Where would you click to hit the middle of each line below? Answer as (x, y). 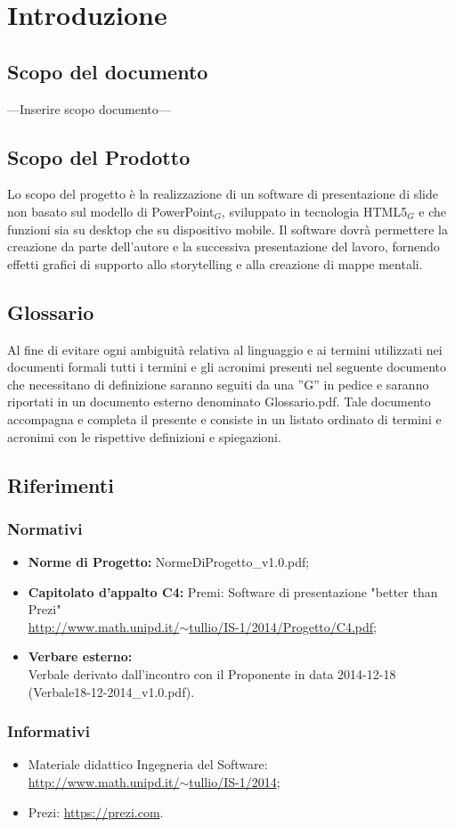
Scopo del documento (108, 71)
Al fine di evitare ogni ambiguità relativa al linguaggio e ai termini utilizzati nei (225, 349)
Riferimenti (61, 484)
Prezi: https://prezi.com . (96, 812)
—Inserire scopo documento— (89, 108)
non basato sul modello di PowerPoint (111, 211)
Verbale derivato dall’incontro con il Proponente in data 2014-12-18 (212, 674)
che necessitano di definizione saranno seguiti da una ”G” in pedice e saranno (218, 384)
